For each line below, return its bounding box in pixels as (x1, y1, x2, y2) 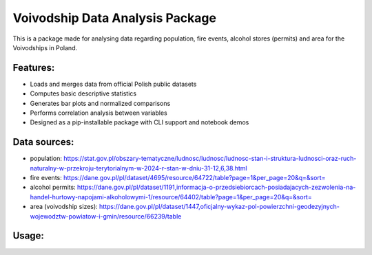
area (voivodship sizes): (30, 203, 98, 211)
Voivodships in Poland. (12, 43, 78, 52)
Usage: (12, 230, 45, 242)
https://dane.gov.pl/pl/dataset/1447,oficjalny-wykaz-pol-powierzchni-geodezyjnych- (99, 203, 340, 211)
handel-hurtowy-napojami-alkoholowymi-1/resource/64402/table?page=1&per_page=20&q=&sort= (30, 192, 313, 201)
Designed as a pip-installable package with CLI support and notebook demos (30, 118, 249, 126)
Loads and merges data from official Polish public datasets (30, 80, 197, 88)
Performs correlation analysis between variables (30, 109, 168, 117)
